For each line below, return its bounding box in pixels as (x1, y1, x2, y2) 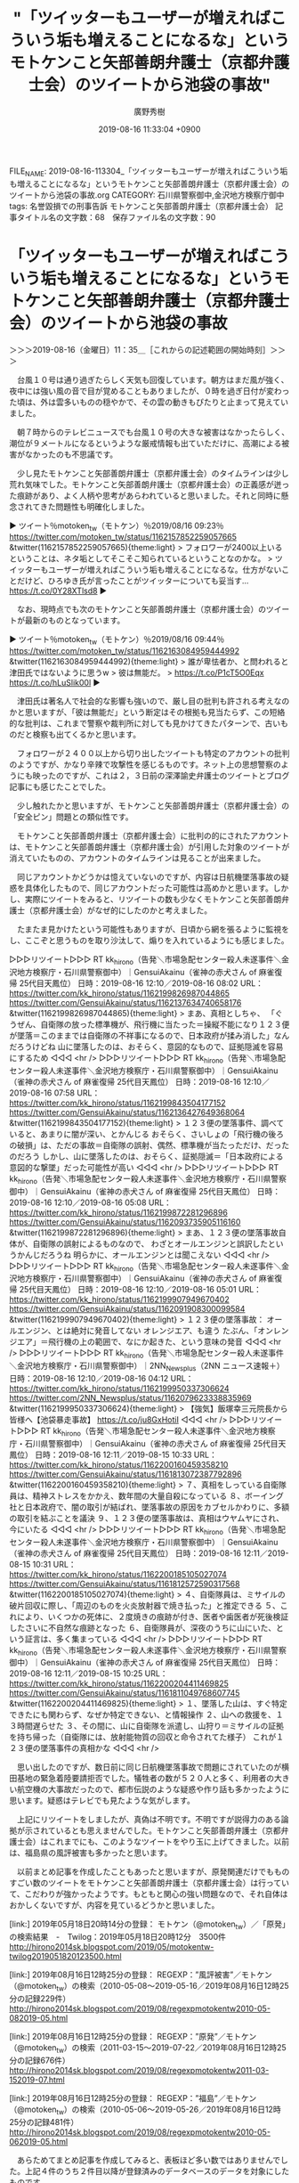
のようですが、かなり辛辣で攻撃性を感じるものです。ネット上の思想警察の (9, 759, 282, 770)
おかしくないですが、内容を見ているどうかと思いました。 (9, 1900, 220, 1910)
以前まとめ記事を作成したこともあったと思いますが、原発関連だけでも (16, 1867, 274, 1878)
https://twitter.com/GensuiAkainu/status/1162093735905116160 (9, 1217, 241, 1227)
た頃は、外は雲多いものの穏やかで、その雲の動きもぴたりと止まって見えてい (9, 396, 289, 407)
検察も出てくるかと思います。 (32, 729, 141, 740)
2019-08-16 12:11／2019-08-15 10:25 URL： (9, 1668, 168, 1679)
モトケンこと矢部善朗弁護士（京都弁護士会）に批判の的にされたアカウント (16, 830, 290, 842)
